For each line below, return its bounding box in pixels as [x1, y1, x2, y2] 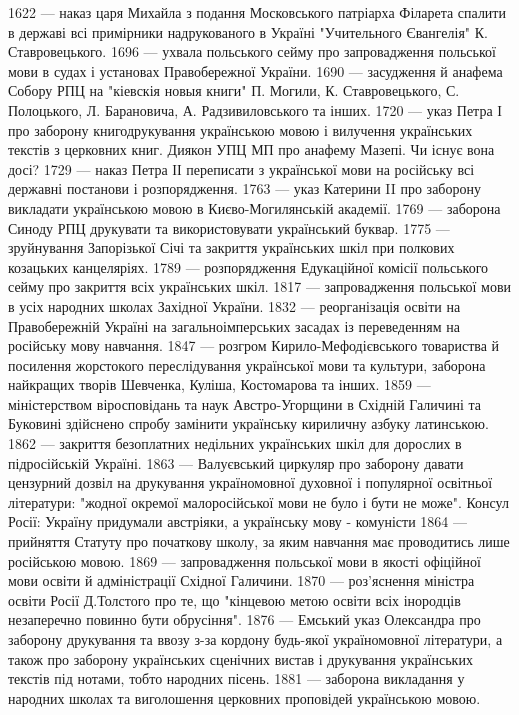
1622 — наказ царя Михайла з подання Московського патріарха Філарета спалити [8, 2, 506, 22]
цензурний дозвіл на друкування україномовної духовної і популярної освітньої [8, 472, 493, 493]
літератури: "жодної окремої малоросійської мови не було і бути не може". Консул [8, 491, 509, 512]
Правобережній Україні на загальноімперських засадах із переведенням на [8, 315, 460, 336]
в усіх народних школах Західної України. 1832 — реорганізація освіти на [8, 295, 461, 316]
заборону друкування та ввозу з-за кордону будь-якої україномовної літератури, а [8, 629, 503, 649]
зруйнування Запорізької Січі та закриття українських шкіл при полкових [8, 237, 455, 258]
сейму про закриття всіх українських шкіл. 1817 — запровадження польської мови [8, 276, 512, 297]
